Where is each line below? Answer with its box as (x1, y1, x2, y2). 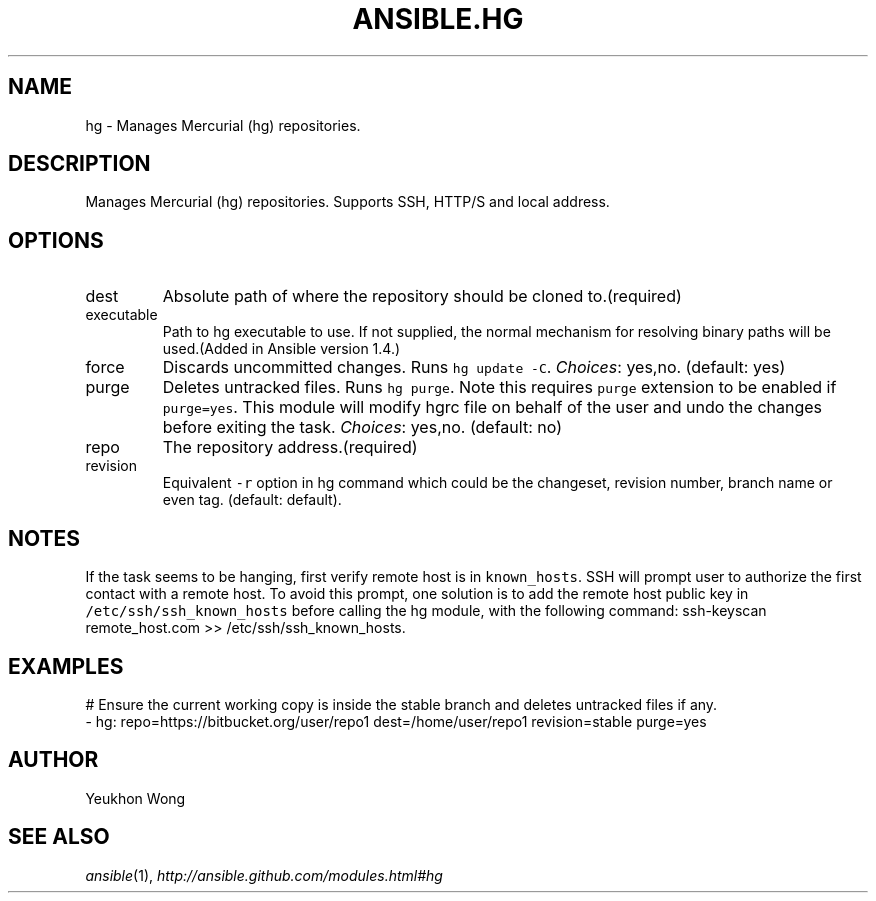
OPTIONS (8, 227, 104, 253)
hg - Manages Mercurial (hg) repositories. (85, 116, 361, 134)
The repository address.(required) (162, 437, 418, 458)
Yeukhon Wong (85, 789, 186, 807)
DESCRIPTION (8, 151, 151, 177)
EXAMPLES (8, 653, 124, 679)
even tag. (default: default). (162, 491, 342, 509)
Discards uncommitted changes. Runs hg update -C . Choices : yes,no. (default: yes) (162, 357, 786, 378)
